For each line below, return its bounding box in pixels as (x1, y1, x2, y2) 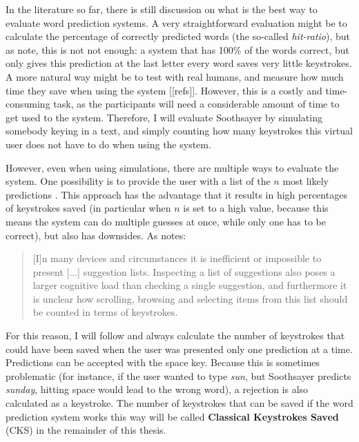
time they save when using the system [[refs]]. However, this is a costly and (6, 83, 322, 97)
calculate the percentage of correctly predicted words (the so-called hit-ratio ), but (6, 29, 351, 43)
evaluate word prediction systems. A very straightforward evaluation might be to (6, 15, 347, 30)
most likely (282, 174, 329, 188)
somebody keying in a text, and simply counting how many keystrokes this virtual (6, 123, 353, 138)
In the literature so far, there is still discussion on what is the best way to (6, 2, 318, 16)
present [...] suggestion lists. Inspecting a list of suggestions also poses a (32, 264, 336, 279)
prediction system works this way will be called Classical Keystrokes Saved (6, 409, 339, 423)
